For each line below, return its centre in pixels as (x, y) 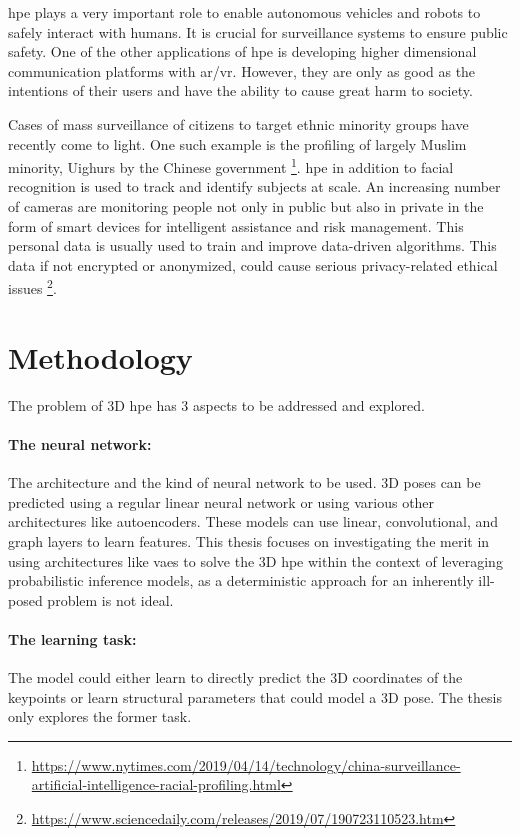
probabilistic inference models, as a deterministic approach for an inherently (241, 580)
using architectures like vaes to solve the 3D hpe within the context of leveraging (255, 560)
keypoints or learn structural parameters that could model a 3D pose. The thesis (255, 696)
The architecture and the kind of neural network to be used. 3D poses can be (244, 482)
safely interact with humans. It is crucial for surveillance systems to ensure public (258, 31)
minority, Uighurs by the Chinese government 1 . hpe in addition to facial (231, 165)
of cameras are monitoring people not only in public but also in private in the (246, 206)
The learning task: (72, 638)
